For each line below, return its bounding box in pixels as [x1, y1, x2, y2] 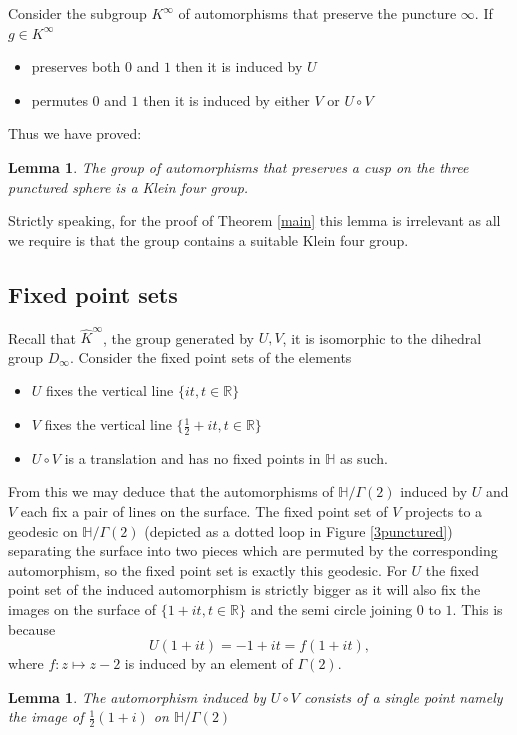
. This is [452, 599, 503, 620]
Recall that [8, 327, 76, 348]
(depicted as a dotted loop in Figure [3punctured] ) [144, 520, 453, 541]
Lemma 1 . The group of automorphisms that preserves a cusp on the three [8, 156, 469, 177]
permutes [31, 89, 88, 110]
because [8, 618, 56, 639]
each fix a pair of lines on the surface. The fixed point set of [20, 501, 388, 522]
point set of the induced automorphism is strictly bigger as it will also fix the [8, 579, 481, 600]
